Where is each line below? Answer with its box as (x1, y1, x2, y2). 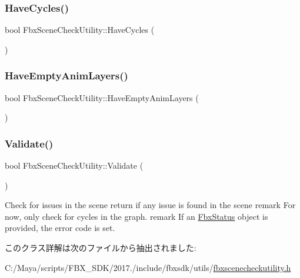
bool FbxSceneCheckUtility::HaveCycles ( (5, 24, 155, 36)
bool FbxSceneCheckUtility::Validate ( (5, 159, 144, 172)
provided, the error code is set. (5, 222, 115, 234)
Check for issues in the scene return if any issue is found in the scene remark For (5, 199, 296, 211)
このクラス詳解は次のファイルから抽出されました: (5, 242, 196, 253)
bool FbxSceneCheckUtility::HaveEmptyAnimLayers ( (5, 91, 199, 103)
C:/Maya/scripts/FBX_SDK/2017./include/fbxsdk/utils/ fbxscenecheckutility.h (5, 261, 291, 273)
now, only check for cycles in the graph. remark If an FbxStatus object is (5, 210, 268, 222)
